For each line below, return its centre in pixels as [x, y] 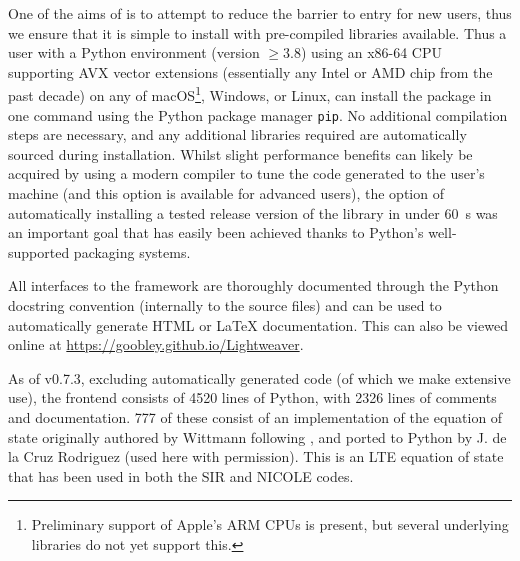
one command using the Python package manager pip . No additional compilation [258, 114]
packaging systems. [132, 251]
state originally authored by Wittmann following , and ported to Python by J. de [257, 436]
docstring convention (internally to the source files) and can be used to [225, 305]
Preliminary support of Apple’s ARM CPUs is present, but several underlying [270, 524]
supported [39, 251]
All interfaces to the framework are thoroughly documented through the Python [253, 285]
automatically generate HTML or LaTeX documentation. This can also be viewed [258, 324]
